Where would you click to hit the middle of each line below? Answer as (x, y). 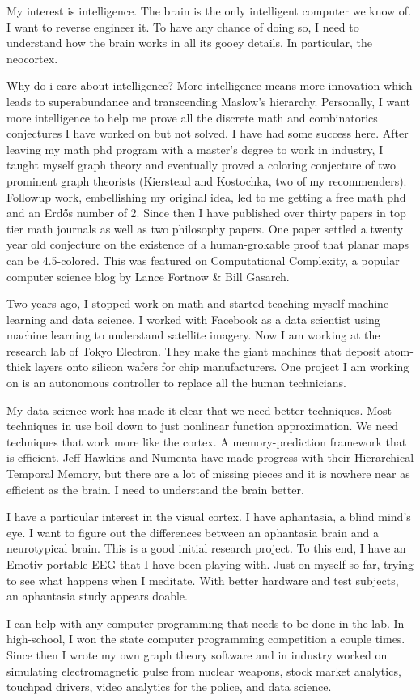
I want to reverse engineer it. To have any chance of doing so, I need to (183, 26)
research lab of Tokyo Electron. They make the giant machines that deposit (194, 350)
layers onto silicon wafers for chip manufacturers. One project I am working (222, 367)
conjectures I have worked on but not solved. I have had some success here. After (208, 133)
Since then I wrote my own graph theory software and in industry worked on (197, 654)
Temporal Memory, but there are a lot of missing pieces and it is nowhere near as (208, 474)
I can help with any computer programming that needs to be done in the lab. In (206, 623)
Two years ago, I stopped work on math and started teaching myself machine (198, 303)
